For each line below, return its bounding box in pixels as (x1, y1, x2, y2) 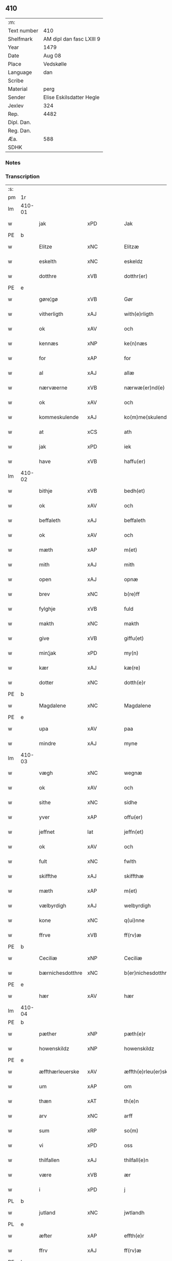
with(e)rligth (123, 310, 154, 317)
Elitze (39, 243, 52, 250)
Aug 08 (43, 52, 61, 59)
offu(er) (123, 814, 143, 821)
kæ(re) (123, 664, 141, 671)
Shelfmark (8, 35, 33, 43)
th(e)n (123, 1097, 139, 1105)
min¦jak (39, 650, 56, 657)
